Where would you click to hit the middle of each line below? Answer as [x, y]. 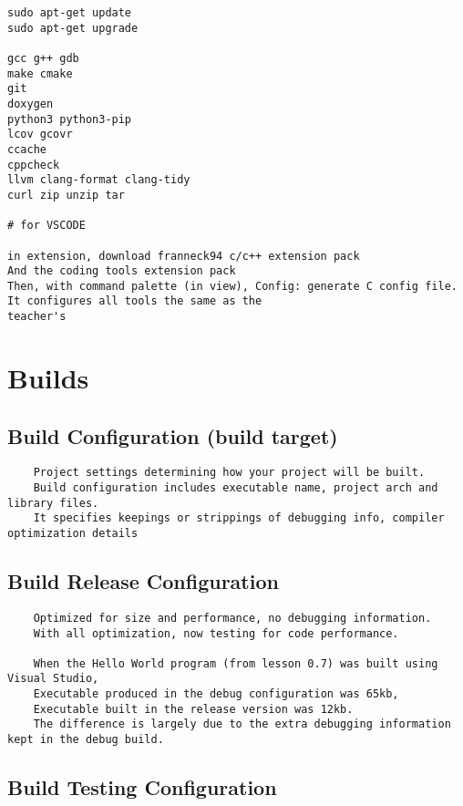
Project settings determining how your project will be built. [229, 473]
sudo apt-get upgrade [73, 28]
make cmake [40, 73]
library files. [53, 503]
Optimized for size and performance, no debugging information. [232, 618]
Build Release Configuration [143, 581]
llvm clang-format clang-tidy [99, 180]
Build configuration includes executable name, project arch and [236, 488]
